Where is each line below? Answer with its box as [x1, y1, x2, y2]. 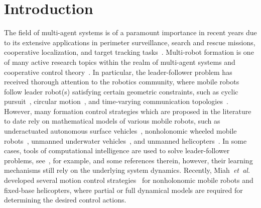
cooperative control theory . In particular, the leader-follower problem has [4, 66, 232, 77]
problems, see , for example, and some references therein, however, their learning [4, 155, 253, 165]
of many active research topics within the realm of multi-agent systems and [4, 56, 235, 67]
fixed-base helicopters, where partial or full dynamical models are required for [4, 184, 243, 195]
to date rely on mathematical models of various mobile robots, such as [4, 116, 220, 126]
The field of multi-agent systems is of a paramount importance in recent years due [4, 27, 257, 38]
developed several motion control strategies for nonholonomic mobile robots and [4, 175, 253, 185]
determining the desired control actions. [4, 194, 126, 205]
